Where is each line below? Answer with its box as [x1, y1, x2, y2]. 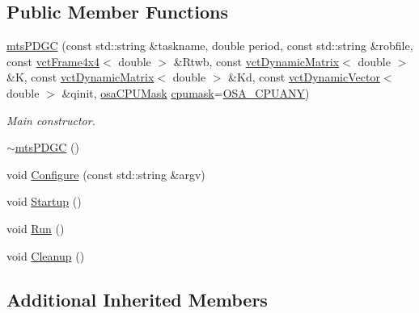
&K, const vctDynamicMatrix [6, 69, 154, 86]
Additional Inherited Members [6, 286, 268, 311]
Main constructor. [6, 111, 95, 128]
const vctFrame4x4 [6, 52, 100, 69]
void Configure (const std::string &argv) [6, 165, 205, 182]
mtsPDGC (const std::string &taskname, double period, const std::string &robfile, [6, 37, 413, 54]
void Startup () [6, 193, 82, 210]
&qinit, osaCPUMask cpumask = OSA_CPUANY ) [61, 84, 310, 101]
